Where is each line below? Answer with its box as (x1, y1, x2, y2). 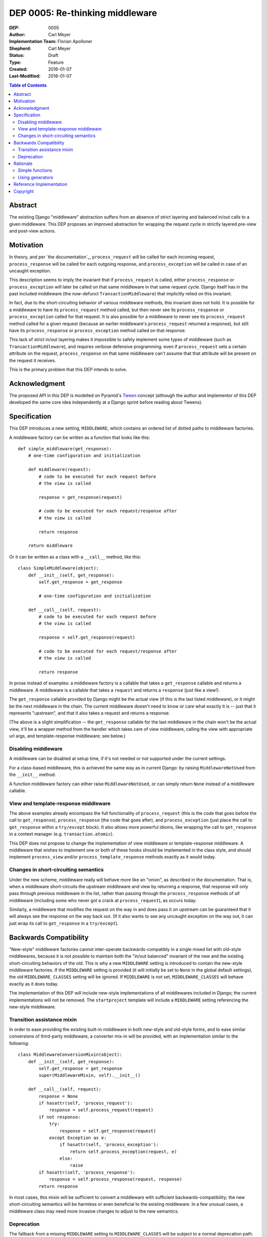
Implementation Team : (9, 39, 57, 45)
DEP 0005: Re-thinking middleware (9, 7, 157, 18)
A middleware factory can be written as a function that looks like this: (9, 434, 150, 440)
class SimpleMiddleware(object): (18, 566, 99, 571)
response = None (39, 1094, 78, 1099)
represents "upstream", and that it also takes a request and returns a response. (9, 710, 170, 716)
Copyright (13, 188, 34, 194)
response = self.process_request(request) (49, 1107, 154, 1113)
